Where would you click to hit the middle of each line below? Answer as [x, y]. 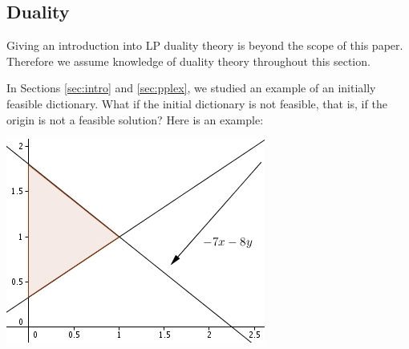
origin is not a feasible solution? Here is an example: [135, 119]
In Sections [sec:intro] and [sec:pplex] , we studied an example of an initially [191, 88]
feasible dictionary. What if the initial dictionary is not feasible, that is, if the [197, 103]
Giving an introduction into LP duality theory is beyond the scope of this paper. [205, 45]
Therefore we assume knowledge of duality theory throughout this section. [188, 61]
